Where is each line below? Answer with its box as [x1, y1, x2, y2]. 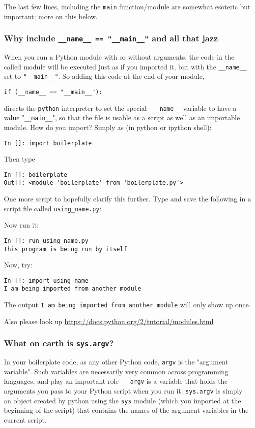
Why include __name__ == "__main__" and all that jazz [4, 32, 218, 44]
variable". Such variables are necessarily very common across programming [4, 366, 228, 376]
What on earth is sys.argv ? [4, 337, 114, 349]
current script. [4, 414, 47, 425]
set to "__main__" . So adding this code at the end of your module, [4, 71, 205, 81]
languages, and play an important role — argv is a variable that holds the [4, 376, 227, 386]
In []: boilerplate [4, 171, 67, 178]
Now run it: [4, 220, 39, 230]
